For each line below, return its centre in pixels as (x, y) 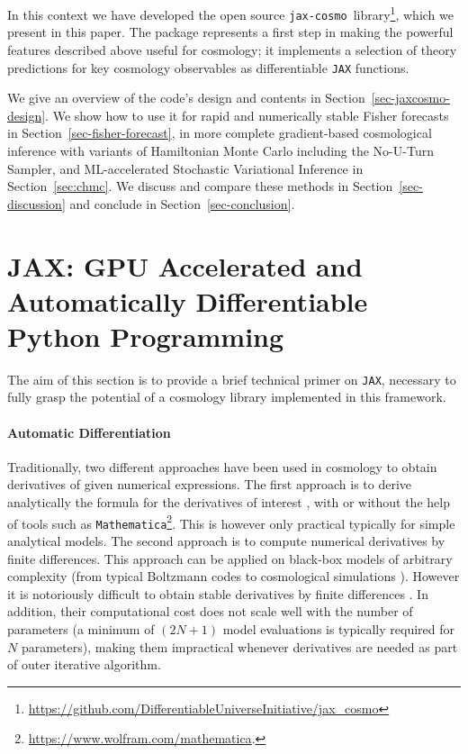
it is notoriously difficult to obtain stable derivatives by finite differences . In (218, 593)
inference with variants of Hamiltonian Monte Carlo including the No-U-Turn (220, 150)
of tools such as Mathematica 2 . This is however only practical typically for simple (231, 522)
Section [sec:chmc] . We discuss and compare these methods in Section (200, 186)
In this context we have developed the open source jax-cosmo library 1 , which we (230, 13)
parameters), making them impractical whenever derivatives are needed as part (239, 646)
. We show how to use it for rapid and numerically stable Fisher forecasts (247, 115)
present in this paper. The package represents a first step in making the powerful (230, 32)
